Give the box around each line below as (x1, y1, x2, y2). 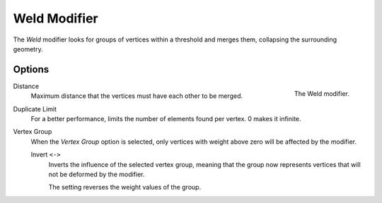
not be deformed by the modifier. (48, 170, 145, 178)
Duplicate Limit (13, 104, 57, 113)
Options (13, 63, 50, 75)
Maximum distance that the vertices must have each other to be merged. (30, 92, 243, 100)
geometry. (13, 44, 43, 53)
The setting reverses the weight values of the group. (48, 183, 202, 192)
